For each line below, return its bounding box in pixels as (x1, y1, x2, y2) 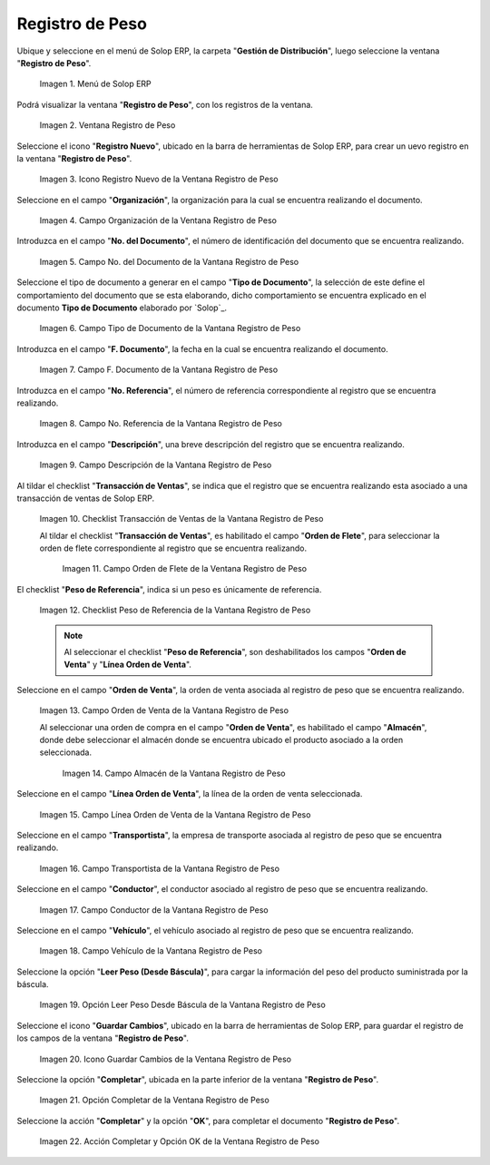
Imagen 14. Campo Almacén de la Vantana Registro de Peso (62, 768, 286, 778)
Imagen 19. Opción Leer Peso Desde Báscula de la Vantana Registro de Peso (39, 999, 326, 1011)
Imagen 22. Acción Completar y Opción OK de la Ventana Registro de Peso (39, 1136, 319, 1147)
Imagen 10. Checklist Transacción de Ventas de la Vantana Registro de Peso (39, 514, 324, 524)
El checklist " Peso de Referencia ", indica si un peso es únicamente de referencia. (16, 583, 322, 594)
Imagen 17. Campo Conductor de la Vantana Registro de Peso (39, 904, 269, 915)
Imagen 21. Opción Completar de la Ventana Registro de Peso (39, 1094, 269, 1106)
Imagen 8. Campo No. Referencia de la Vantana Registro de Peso (39, 418, 283, 429)
